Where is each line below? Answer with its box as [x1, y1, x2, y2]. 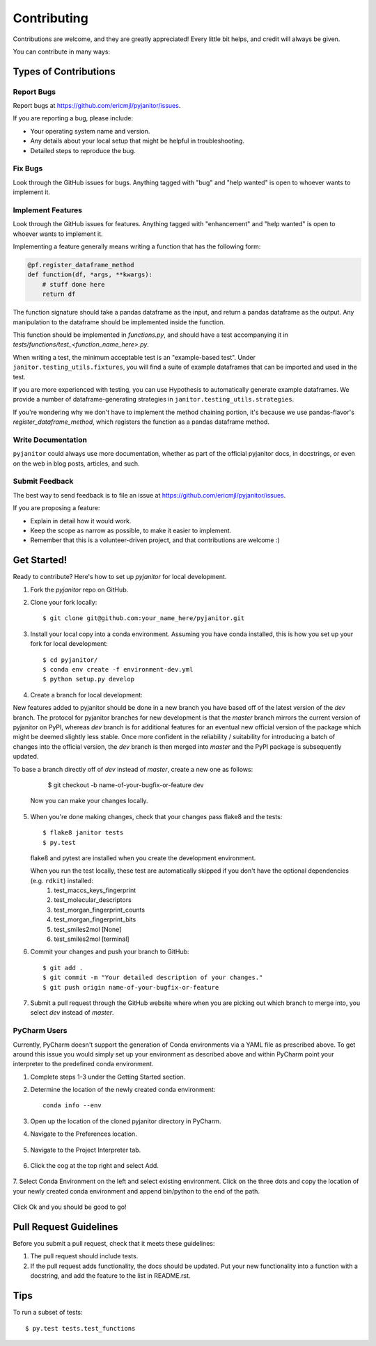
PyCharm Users [13, 1026, 68, 1036]
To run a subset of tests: [13, 1308, 83, 1317]
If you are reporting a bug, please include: [13, 114, 134, 122]
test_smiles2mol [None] [54, 925, 122, 933]
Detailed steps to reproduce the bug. [30, 146, 136, 155]
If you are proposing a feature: [13, 504, 100, 512]
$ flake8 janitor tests [42, 829, 124, 837]
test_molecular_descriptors [54, 896, 132, 904]
